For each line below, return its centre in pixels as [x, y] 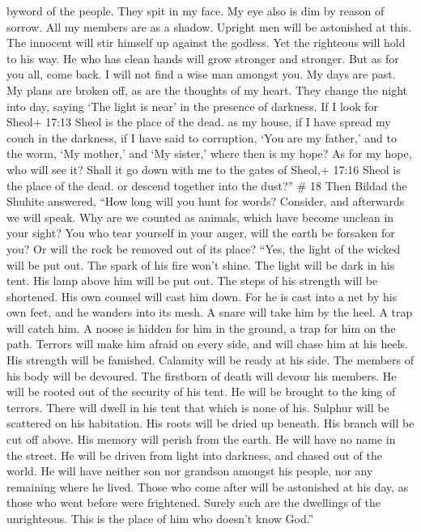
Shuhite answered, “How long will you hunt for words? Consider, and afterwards [206, 201]
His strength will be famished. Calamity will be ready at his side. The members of [210, 360]
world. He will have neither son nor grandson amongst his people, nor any [190, 471]
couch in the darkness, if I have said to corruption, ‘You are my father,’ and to [202, 137]
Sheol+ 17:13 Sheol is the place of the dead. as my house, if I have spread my [199, 122]
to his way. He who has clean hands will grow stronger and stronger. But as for [203, 58]
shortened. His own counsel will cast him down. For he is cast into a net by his [202, 296]
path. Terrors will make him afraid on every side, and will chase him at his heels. [208, 344]
